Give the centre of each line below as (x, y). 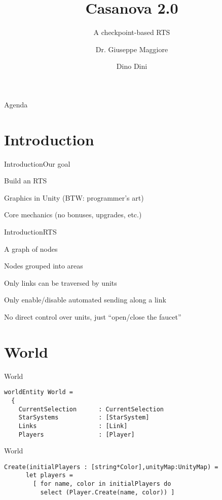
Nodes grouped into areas (44, 266)
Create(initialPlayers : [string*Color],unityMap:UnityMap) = (111, 467)
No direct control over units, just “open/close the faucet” (93, 316)
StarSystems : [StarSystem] (84, 418)
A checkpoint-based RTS (132, 32)
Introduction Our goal (37, 163)
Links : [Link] (73, 426)
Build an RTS (26, 181)
